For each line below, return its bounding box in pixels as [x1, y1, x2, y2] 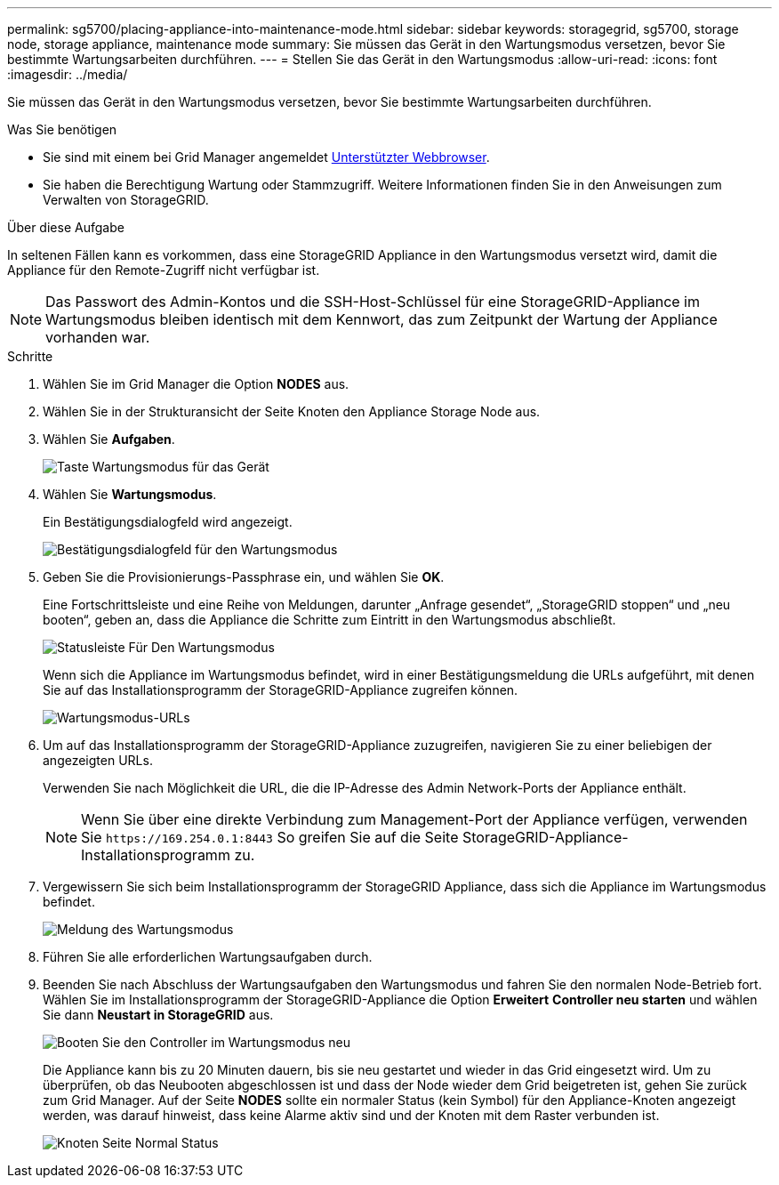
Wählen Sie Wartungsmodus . [43, 487, 217, 502]
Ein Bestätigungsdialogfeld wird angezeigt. [43, 514, 293, 529]
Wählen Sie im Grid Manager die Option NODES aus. [43, 376, 349, 391]
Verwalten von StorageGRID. [43, 192, 209, 207]
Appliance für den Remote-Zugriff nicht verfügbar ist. [7, 262, 320, 278]
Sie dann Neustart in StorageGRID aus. [43, 1007, 274, 1022]
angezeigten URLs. [43, 753, 153, 768]
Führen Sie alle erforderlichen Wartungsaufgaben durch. [43, 949, 373, 964]
